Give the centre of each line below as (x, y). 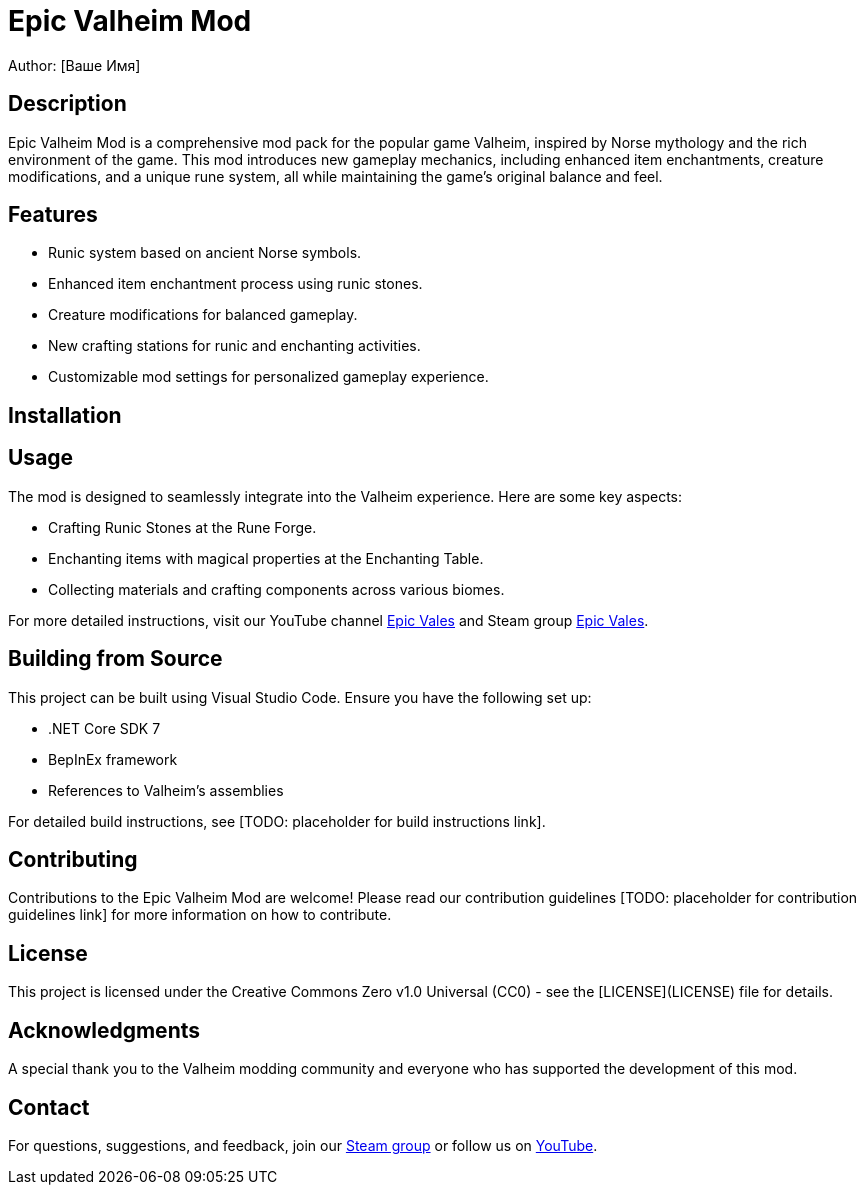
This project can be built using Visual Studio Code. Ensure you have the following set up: (300, 697)
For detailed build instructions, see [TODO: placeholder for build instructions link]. (277, 821)
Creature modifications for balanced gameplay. (203, 315)
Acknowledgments (104, 1030)
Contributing (73, 859)
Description (67, 104)
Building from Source (115, 659)
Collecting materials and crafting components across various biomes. (276, 589)
